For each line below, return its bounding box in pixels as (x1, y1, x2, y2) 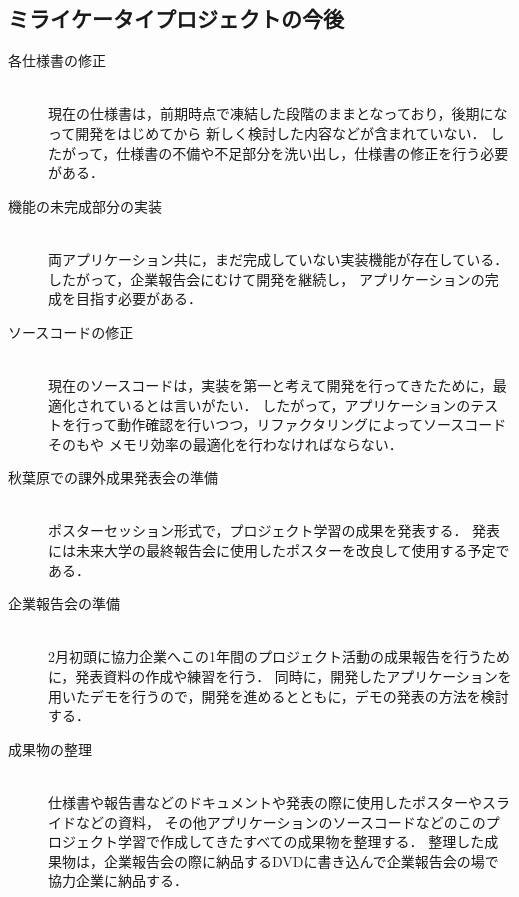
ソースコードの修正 (8, 321, 134, 342)
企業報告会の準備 (8, 593, 120, 614)
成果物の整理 (8, 738, 92, 759)
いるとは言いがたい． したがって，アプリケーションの (117, 394, 471, 415)
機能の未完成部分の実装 (8, 195, 162, 216)
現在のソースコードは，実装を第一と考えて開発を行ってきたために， (48, 374, 493, 395)
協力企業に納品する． (48, 870, 188, 891)
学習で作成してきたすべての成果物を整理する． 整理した (117, 831, 485, 852)
